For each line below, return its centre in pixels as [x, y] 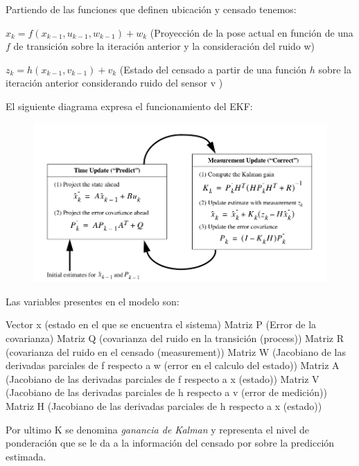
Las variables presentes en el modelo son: [93, 301]
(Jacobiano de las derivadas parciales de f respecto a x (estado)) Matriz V [163, 378]
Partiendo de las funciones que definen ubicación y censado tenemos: [151, 9]
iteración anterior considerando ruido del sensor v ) [114, 83]
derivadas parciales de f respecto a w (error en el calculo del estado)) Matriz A [173, 365]
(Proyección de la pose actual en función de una [252, 32]
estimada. [26, 456]
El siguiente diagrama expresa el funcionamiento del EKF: [129, 106]
